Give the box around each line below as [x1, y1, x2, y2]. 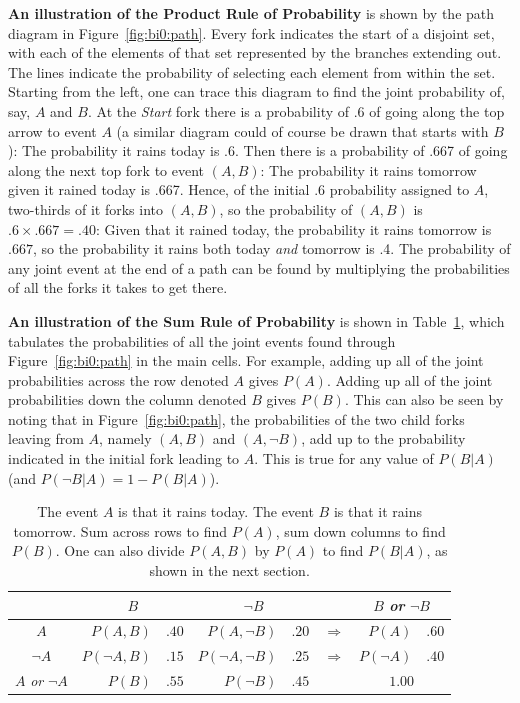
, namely [99, 428, 152, 449]
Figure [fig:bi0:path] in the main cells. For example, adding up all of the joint [8, 350, 484, 371]
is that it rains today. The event [118, 501, 314, 522]
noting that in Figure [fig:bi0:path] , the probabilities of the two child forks [8, 408, 465, 429]
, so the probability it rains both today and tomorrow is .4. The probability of [32, 238, 511, 259]
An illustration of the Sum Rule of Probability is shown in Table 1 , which [8, 310, 505, 331]
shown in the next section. [149, 560, 310, 581]
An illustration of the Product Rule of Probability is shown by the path [8, 3, 495, 23]
